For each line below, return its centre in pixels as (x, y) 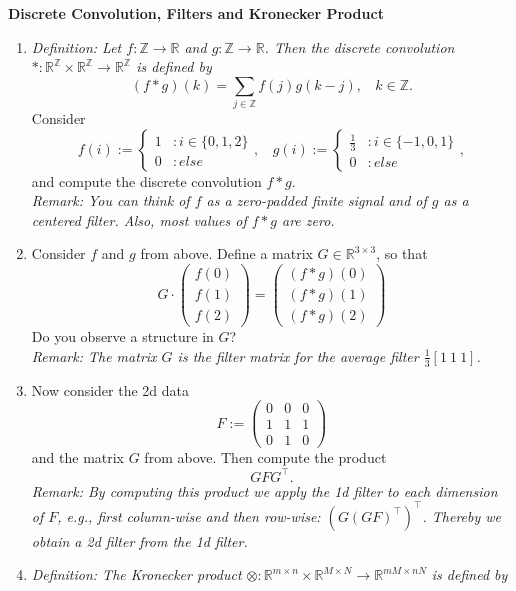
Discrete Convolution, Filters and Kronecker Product (196, 13)
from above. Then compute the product (265, 457)
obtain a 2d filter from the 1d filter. (139, 540)
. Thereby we (462, 515)
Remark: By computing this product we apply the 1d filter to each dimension (264, 490)
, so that (402, 253)
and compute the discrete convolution (146, 180)
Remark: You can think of (110, 200)
